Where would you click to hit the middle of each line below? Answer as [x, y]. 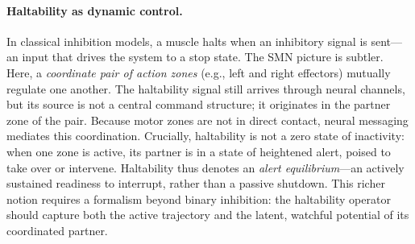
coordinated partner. [57, 230]
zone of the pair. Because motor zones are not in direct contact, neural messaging [207, 120]
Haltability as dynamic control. [95, 10]
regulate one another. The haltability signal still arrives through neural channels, [206, 88]
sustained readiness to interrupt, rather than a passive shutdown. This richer [196, 183]
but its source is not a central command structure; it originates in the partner [199, 104]
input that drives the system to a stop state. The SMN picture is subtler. [203, 57]
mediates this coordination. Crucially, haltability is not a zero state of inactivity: [205, 136]
